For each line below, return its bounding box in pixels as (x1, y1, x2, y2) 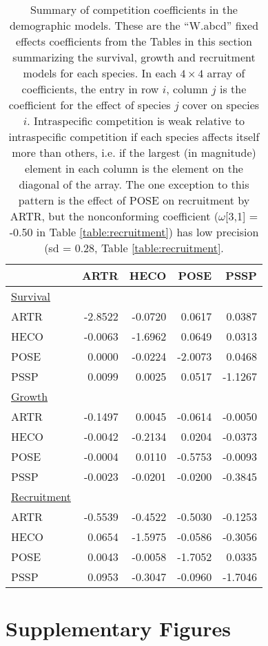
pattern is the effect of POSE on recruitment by (18, 192, 250, 208)
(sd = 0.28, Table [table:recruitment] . (44, 240, 224, 256)
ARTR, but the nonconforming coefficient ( (10, 208, 219, 224)
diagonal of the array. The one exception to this (19, 176, 249, 192)
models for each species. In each (23, 65, 177, 81)
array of (207, 65, 245, 81)
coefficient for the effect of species (8, 97, 171, 113)
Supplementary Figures (6, 614, 231, 643)
